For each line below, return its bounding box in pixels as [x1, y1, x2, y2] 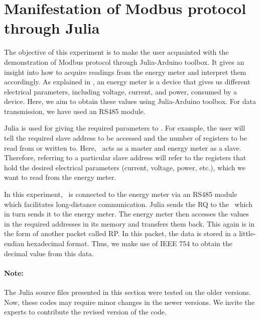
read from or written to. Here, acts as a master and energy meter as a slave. [4, 142, 241, 153]
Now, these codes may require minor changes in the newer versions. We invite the [4, 296, 255, 307]
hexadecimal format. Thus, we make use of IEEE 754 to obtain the [27, 238, 232, 248]
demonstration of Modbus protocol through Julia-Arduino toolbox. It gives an [4, 56, 244, 67]
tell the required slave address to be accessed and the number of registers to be [4, 133, 247, 143]
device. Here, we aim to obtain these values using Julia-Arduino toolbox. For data [4, 96, 256, 106]
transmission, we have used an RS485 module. [4, 105, 146, 116]
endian [4, 238, 25, 248]
